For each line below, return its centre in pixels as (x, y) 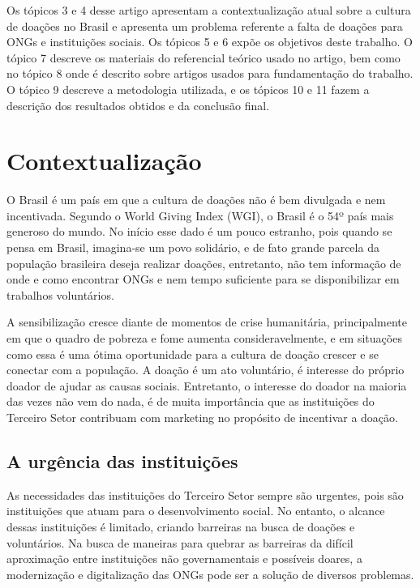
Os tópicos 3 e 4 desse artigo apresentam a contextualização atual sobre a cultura (209, 10)
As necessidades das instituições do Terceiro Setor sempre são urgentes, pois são (205, 494)
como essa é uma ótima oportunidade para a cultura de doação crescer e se (193, 354)
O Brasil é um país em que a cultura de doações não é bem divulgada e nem (196, 200)
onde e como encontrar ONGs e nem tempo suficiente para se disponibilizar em (203, 279)
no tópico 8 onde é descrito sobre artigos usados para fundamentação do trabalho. (210, 73)
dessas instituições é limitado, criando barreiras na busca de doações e (181, 526)
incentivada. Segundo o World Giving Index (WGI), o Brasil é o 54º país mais (200, 215)
